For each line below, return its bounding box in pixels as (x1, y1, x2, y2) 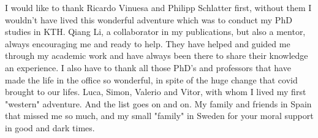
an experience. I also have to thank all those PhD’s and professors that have (5, 61, 291, 74)
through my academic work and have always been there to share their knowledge (5, 49, 308, 62)
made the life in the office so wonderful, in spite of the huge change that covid (5, 73, 298, 86)
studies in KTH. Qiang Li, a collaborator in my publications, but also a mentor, (5, 25, 306, 38)
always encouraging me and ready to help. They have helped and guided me (5, 37, 290, 50)
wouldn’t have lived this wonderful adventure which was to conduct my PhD (5, 13, 292, 26)
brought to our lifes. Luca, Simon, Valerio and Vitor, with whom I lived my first (5, 85, 306, 98)
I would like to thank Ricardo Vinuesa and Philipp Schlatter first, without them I (5, 1, 312, 13)
